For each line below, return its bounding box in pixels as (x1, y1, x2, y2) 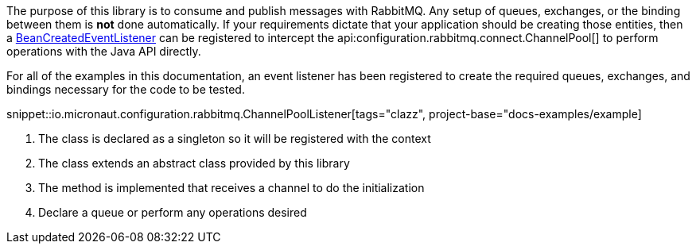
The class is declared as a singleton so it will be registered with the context (38, 132, 431, 145)
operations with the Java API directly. (6, 44, 201, 58)
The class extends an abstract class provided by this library (38, 156, 350, 170)
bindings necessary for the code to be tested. (6, 83, 245, 96)
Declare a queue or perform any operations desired (38, 206, 307, 219)
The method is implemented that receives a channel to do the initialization (38, 181, 425, 194)
